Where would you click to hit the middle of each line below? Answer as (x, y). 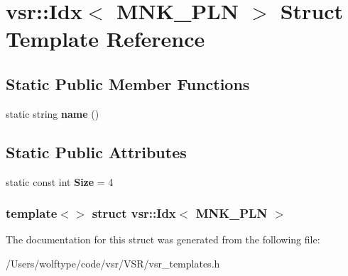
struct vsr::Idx (134, 213)
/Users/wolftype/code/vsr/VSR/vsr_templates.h (113, 263)
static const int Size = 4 (60, 181)
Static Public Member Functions (128, 83)
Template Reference (105, 39)
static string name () (53, 113)
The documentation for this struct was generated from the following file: (163, 239)
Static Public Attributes (96, 151)
